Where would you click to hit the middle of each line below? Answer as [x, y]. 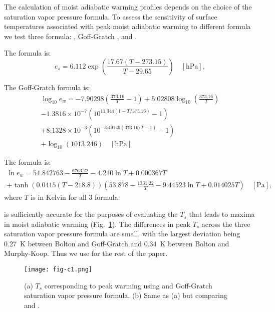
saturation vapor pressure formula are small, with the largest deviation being [122, 234]
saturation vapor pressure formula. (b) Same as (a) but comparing [126, 295]
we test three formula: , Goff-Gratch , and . [71, 36]
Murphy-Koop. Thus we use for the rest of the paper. [86, 253]
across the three [226, 224]
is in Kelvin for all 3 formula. [75, 197]
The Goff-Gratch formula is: [47, 87]
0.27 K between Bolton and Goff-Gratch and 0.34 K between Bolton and [117, 243]
